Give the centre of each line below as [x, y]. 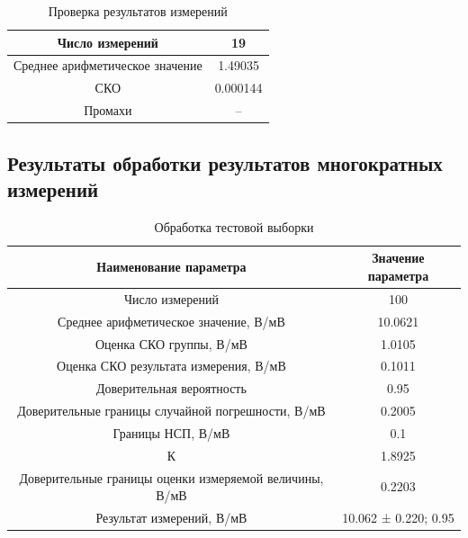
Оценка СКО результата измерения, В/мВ [171, 366]
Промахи [108, 110]
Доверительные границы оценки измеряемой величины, [171, 477]
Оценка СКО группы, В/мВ [171, 343]
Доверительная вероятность [171, 388]
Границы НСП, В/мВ [171, 432]
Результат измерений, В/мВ [171, 518]
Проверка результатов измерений [138, 11]
